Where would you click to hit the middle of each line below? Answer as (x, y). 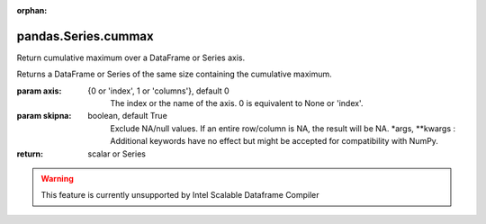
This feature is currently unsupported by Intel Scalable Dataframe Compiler (180, 195)
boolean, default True (128, 116)
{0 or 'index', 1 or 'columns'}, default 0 (158, 91)
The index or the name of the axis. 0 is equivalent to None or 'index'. (237, 103)
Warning (57, 179)
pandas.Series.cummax (85, 36)
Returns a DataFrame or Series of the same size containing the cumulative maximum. (174, 74)
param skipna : (44, 116)
